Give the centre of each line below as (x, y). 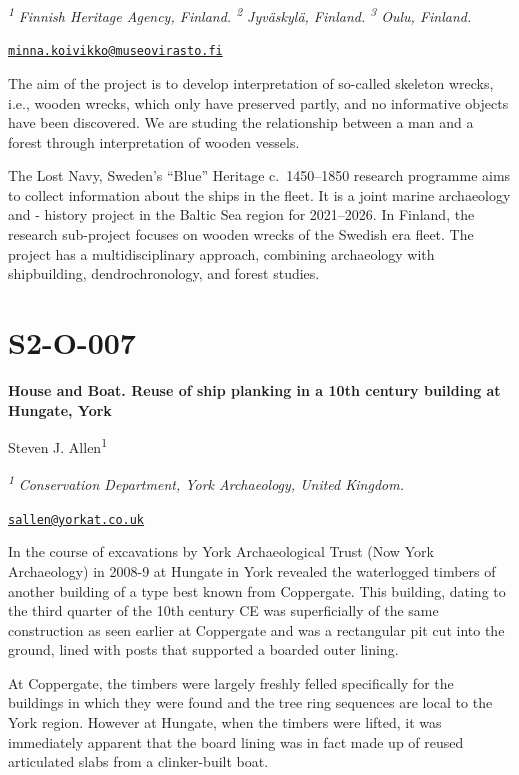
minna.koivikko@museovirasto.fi (115, 51)
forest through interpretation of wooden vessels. (154, 141)
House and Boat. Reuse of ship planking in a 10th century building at (254, 389)
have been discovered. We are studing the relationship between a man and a (241, 122)
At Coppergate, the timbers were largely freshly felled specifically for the (231, 682)
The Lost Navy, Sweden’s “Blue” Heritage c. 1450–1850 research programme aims (259, 175)
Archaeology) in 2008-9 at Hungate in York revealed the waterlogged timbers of (252, 570)
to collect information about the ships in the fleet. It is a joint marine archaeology (259, 194)
